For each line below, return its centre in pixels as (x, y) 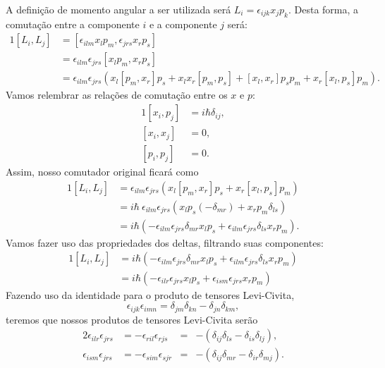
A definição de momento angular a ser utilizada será (118, 9)
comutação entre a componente (73, 24)
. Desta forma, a (323, 9)
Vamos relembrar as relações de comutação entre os (117, 95)
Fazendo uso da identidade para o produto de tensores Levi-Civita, (150, 294)
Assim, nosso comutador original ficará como (102, 172)
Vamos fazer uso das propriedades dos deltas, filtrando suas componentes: (165, 242)
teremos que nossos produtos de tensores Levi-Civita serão (132, 319)
